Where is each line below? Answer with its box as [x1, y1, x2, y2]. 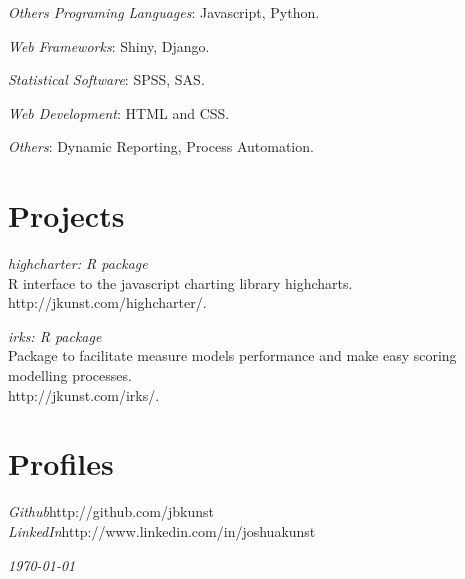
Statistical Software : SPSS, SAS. [8, 69, 205, 90]
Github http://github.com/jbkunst [8, 501, 214, 522]
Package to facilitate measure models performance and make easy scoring [8, 345, 457, 366]
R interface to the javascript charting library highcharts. [8, 272, 353, 293]
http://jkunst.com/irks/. [8, 384, 160, 405]
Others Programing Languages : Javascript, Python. [8, 2, 320, 22]
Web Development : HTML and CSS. [8, 102, 230, 123]
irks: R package [8, 325, 102, 346]
